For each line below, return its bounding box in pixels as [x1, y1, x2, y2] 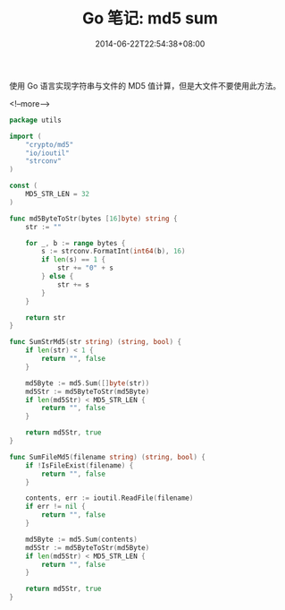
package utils [9, 116, 63, 125]
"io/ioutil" [25, 149, 70, 158]
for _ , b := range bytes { [25, 238, 126, 247]
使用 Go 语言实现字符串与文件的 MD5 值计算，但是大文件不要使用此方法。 [9, 80, 281, 90]
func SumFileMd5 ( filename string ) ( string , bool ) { [9, 452, 205, 461]
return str [25, 313, 66, 322]
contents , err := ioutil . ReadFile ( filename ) [25, 494, 194, 503]
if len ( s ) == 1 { [41, 255, 105, 264]
